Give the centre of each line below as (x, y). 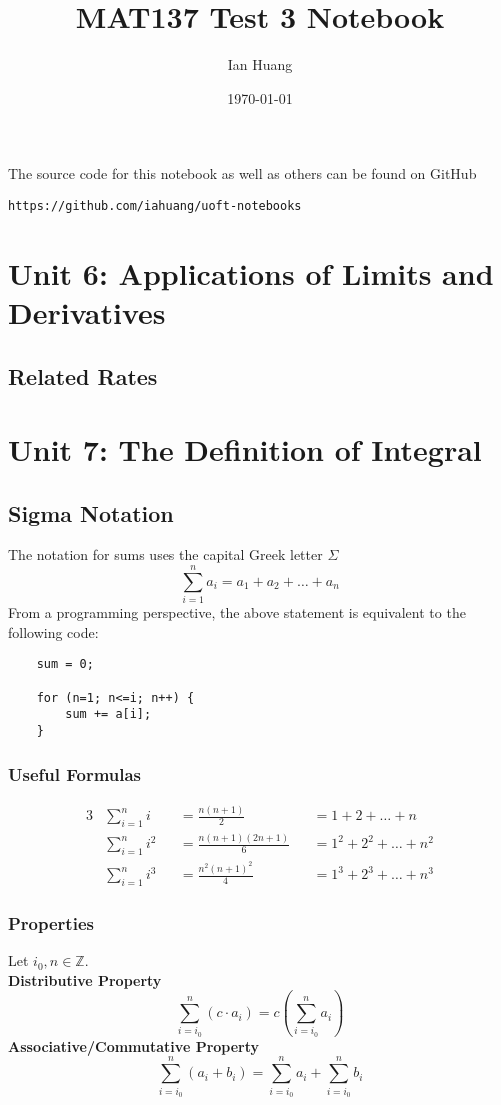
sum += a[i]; (108, 714)
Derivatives (87, 311)
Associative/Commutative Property (134, 1045)
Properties (51, 922)
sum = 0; (65, 664)
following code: (53, 631)
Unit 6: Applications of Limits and (251, 272)
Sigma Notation (91, 512)
